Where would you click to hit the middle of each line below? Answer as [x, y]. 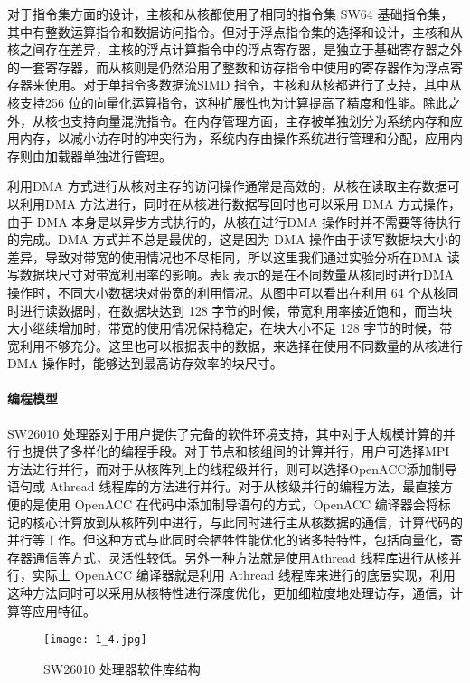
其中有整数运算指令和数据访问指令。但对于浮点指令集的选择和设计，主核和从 [235, 31]
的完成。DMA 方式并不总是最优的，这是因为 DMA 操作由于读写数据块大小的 [235, 239]
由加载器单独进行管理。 [102, 155]
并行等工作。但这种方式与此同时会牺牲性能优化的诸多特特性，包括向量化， [229, 540]
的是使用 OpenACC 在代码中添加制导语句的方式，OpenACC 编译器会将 [229, 504]
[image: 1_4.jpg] [95, 640]
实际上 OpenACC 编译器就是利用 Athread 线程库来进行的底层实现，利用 [244, 575]
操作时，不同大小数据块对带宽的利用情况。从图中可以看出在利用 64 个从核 [227, 292]
